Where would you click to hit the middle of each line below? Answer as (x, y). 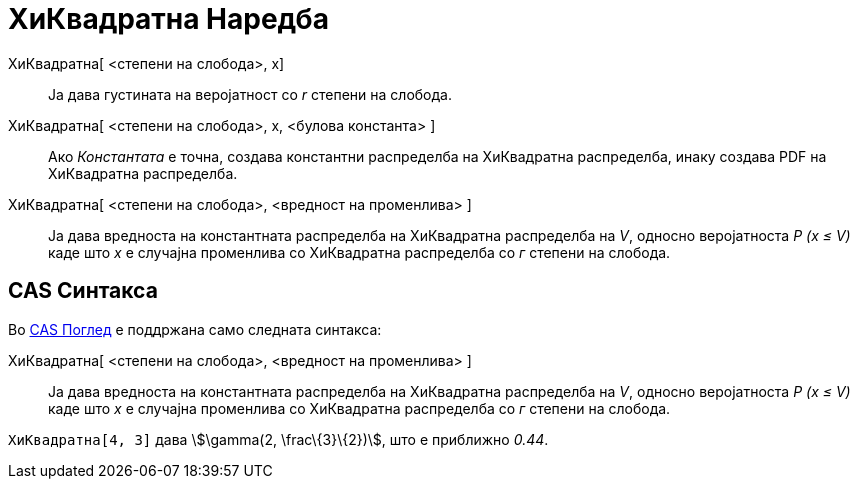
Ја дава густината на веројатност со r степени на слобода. (250, 94)
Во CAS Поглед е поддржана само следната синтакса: (195, 329)
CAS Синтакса (83, 291)
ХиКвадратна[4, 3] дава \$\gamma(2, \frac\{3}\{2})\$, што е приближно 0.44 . (278, 439)
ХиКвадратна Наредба (168, 19)
